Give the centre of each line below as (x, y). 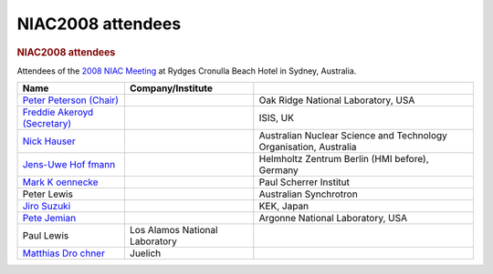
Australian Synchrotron (308, 194)
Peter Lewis (47, 194)
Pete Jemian (49, 218)
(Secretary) (47, 124)
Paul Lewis (46, 236)
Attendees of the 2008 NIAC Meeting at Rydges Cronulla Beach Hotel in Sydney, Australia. (187, 71)
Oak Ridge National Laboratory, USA (337, 100)
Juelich (145, 253)
